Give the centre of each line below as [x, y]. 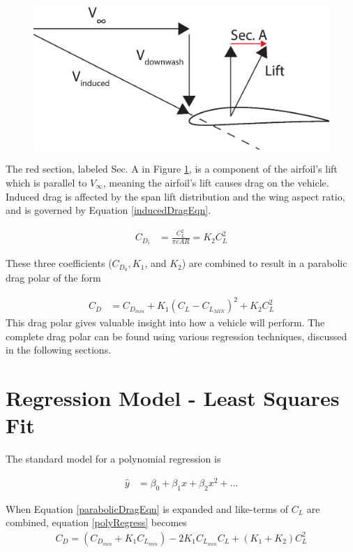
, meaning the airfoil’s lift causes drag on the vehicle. [216, 182]
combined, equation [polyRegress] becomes [96, 522]
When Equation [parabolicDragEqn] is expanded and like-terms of [147, 508]
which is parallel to [46, 182]
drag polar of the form [53, 278]
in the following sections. [59, 350]
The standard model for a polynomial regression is [113, 459]
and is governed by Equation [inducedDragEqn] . [108, 210]
